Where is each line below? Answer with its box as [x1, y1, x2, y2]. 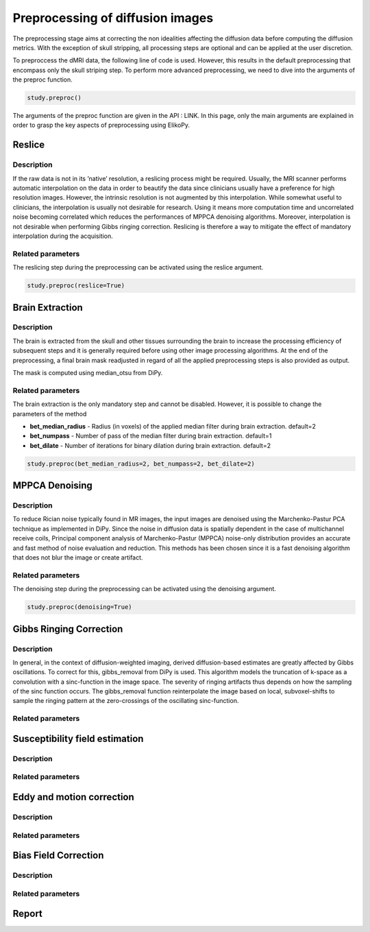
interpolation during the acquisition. [12, 232, 113, 240]
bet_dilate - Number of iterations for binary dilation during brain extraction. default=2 [29, 441, 271, 449]
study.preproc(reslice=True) [27, 282, 125, 289]
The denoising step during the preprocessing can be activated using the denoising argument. [12, 585, 277, 593]
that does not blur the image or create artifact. [12, 553, 143, 562]
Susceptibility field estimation [12, 732, 144, 744]
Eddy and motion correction [12, 791, 135, 802]
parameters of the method [12, 409, 87, 418]
